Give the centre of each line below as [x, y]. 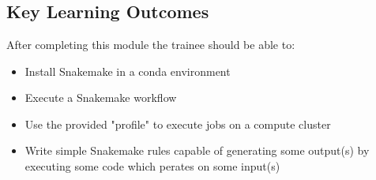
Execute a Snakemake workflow [101, 97]
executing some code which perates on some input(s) [152, 165]
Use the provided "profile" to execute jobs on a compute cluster [178, 124]
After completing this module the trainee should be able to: [151, 44]
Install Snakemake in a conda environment [128, 71]
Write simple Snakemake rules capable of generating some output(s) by [197, 150]
